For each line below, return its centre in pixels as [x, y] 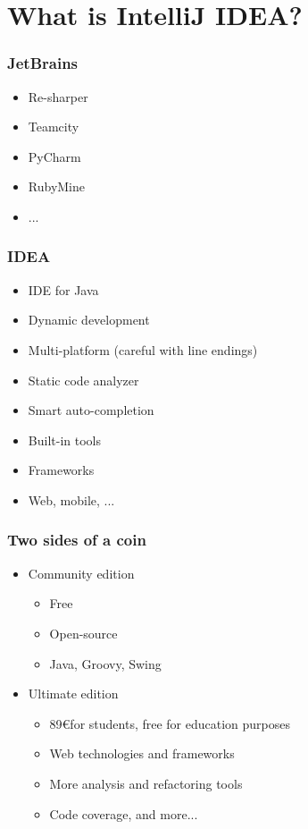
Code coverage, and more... [124, 813]
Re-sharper [58, 96]
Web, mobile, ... [71, 499]
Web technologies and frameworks [142, 753]
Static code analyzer [83, 380]
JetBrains [43, 63]
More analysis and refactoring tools [146, 783]
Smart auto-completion [91, 410]
